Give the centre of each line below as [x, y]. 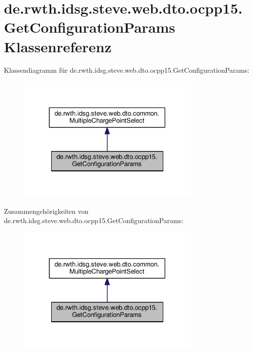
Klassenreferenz [58, 46]
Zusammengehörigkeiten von [46, 211]
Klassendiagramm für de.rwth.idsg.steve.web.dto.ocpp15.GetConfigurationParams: [127, 70]
